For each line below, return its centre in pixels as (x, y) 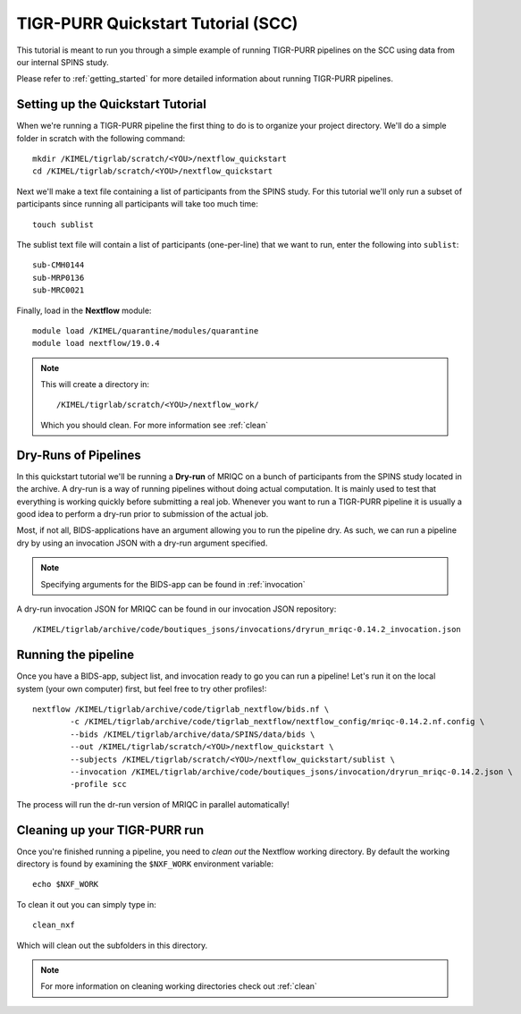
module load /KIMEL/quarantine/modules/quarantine (146, 330)
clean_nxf (54, 925)
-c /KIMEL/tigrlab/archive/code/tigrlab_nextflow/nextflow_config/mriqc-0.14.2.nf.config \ (277, 722)
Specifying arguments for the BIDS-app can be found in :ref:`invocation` (173, 584)
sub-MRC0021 (59, 290)
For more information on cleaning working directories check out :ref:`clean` (179, 986)
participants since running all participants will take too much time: (137, 204)
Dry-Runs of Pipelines (79, 455)
